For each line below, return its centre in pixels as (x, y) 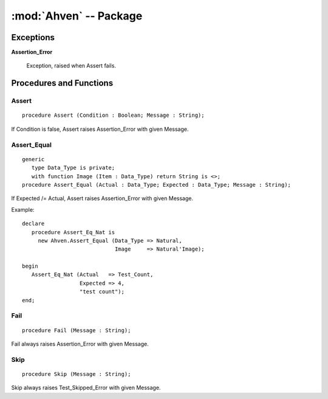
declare (33, 224)
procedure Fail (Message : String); (77, 330)
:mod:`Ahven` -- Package (77, 16)
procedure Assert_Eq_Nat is (73, 232)
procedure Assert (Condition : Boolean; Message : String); (113, 115)
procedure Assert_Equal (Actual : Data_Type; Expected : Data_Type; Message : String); (157, 185)
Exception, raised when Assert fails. (71, 66)
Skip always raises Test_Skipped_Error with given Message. (86, 388)
